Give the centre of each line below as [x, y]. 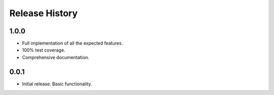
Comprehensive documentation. [56, 57]
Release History [44, 13]
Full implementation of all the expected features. [73, 43]
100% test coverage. [44, 50]
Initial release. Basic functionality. [57, 84]
